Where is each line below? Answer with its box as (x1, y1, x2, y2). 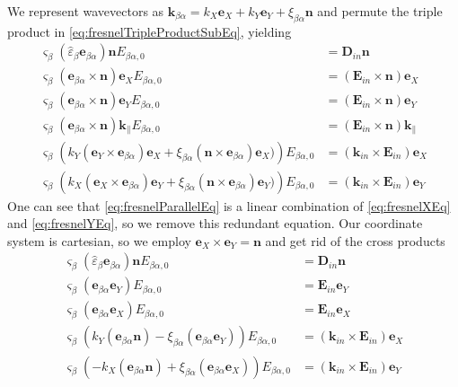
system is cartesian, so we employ (7, 231, 191, 250)
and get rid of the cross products (265, 231, 445, 250)
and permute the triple (317, 2, 443, 20)
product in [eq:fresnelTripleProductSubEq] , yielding (7, 22, 292, 40)
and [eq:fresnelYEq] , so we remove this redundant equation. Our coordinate (7, 214, 423, 233)
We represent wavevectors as (7, 2, 164, 20)
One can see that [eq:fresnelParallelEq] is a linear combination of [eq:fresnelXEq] (7, 196, 451, 215)
